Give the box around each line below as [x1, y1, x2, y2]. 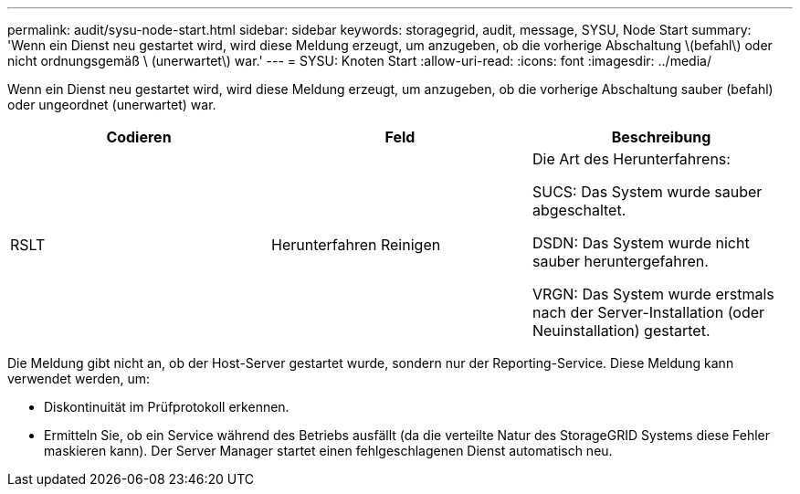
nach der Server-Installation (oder [532, 303, 765, 321]
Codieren [106, 128, 172, 146]
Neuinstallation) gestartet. [532, 321, 711, 340]
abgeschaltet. [532, 201, 626, 219]
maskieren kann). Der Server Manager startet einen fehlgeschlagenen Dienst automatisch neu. [44, 443, 613, 458]
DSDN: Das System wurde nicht [532, 234, 750, 252]
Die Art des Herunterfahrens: [532, 150, 731, 168]
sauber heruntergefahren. [532, 252, 709, 270]
